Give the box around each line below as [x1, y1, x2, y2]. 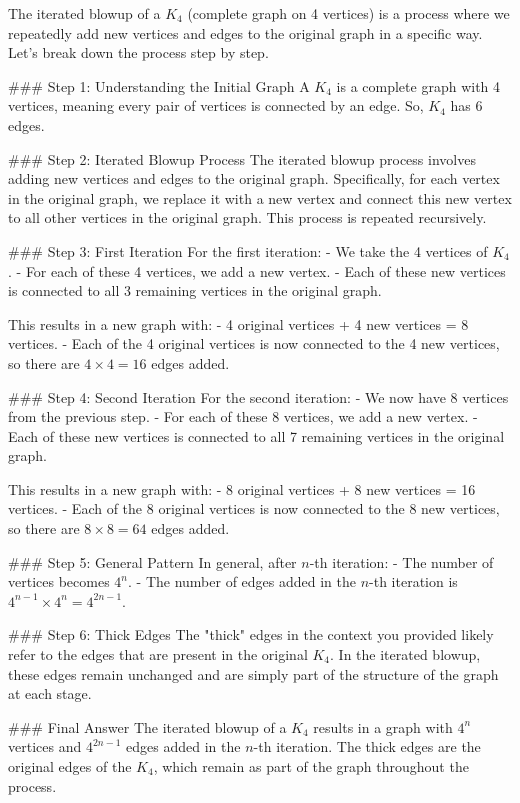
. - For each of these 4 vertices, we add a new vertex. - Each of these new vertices [8, 260, 506, 281]
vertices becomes [8, 571, 110, 592]
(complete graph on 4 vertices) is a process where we [187, 3, 510, 23]
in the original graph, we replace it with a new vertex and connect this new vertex [8, 187, 512, 208]
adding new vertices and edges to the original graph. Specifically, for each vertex [8, 168, 500, 189]
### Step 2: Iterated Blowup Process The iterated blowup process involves [8, 148, 476, 169]
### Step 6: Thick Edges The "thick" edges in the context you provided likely [8, 624, 494, 645]
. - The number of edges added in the [128, 571, 356, 592]
